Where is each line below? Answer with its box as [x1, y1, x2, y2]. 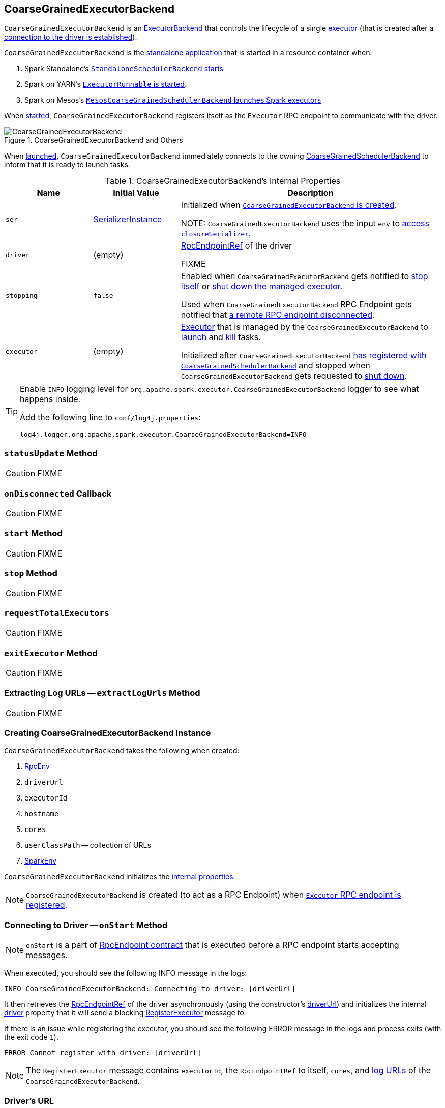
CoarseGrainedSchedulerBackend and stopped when [181, 360, 370, 371]
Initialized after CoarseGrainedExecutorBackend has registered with [181, 350, 427, 361]
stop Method [4, 568, 57, 579]
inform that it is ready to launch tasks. [4, 160, 130, 169]
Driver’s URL [4, 1095, 54, 1106]
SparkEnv [24, 856, 57, 866]
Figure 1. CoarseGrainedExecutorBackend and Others [4, 136, 183, 145]
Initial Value [113, 188, 159, 198]
